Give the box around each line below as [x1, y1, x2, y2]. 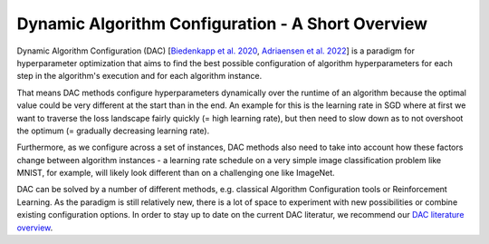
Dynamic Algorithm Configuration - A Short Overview [16, 14, 428, 34]
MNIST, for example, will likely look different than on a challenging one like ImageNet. [16, 168, 335, 179]
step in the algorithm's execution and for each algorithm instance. [16, 71, 263, 82]
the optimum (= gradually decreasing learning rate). [16, 125, 210, 136]
